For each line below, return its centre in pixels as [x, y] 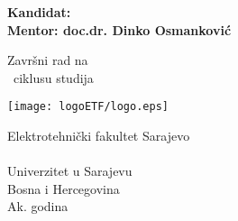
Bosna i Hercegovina [64, 188]
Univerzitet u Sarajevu [70, 171]
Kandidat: [39, 12]
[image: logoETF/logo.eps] [88, 107]
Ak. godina [38, 206]
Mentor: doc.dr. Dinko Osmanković [119, 29]
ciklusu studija [53, 77]
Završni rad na [48, 60]
